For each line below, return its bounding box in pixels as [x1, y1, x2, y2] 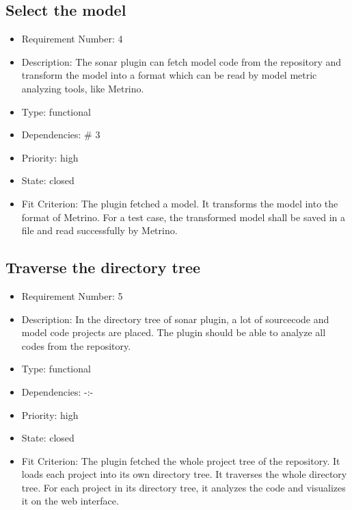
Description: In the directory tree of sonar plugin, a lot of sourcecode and [21, 311, 329, 326]
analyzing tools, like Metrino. [21, 81, 144, 95]
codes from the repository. [21, 338, 131, 353]
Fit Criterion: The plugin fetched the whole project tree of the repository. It [21, 453, 340, 468]
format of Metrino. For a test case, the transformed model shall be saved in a [21, 209, 346, 224]
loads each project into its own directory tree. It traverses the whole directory [21, 467, 347, 481]
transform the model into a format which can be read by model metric [21, 68, 317, 82]
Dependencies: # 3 [21, 127, 100, 142]
